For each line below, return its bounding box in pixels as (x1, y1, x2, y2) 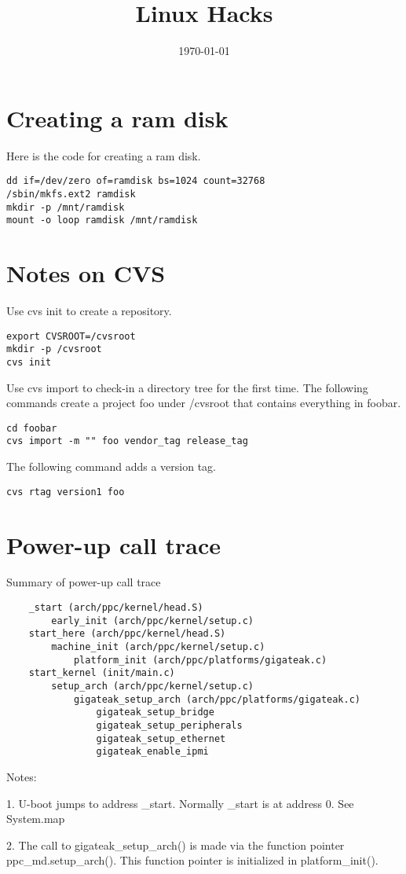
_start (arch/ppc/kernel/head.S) (28, 602, 203, 614)
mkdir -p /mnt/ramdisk (6, 201, 125, 213)
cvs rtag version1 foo (6, 486, 125, 498)
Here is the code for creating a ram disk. (6, 147, 201, 163)
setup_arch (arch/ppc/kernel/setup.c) (51, 680, 254, 692)
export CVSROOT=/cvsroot (6, 330, 136, 342)
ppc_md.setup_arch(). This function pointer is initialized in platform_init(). (6, 852, 379, 868)
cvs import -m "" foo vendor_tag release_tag (6, 435, 248, 447)
